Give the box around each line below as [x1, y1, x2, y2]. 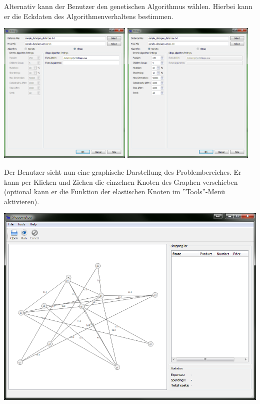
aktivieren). [4, 196, 39, 206]
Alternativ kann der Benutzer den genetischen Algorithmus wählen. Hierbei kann [4, 1, 252, 11]
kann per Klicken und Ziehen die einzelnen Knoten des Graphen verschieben [4, 176, 238, 187]
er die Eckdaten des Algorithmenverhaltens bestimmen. [4, 11, 173, 21]
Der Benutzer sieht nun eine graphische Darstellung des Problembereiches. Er [4, 166, 241, 177]
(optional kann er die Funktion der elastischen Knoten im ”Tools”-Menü [4, 186, 225, 197]
